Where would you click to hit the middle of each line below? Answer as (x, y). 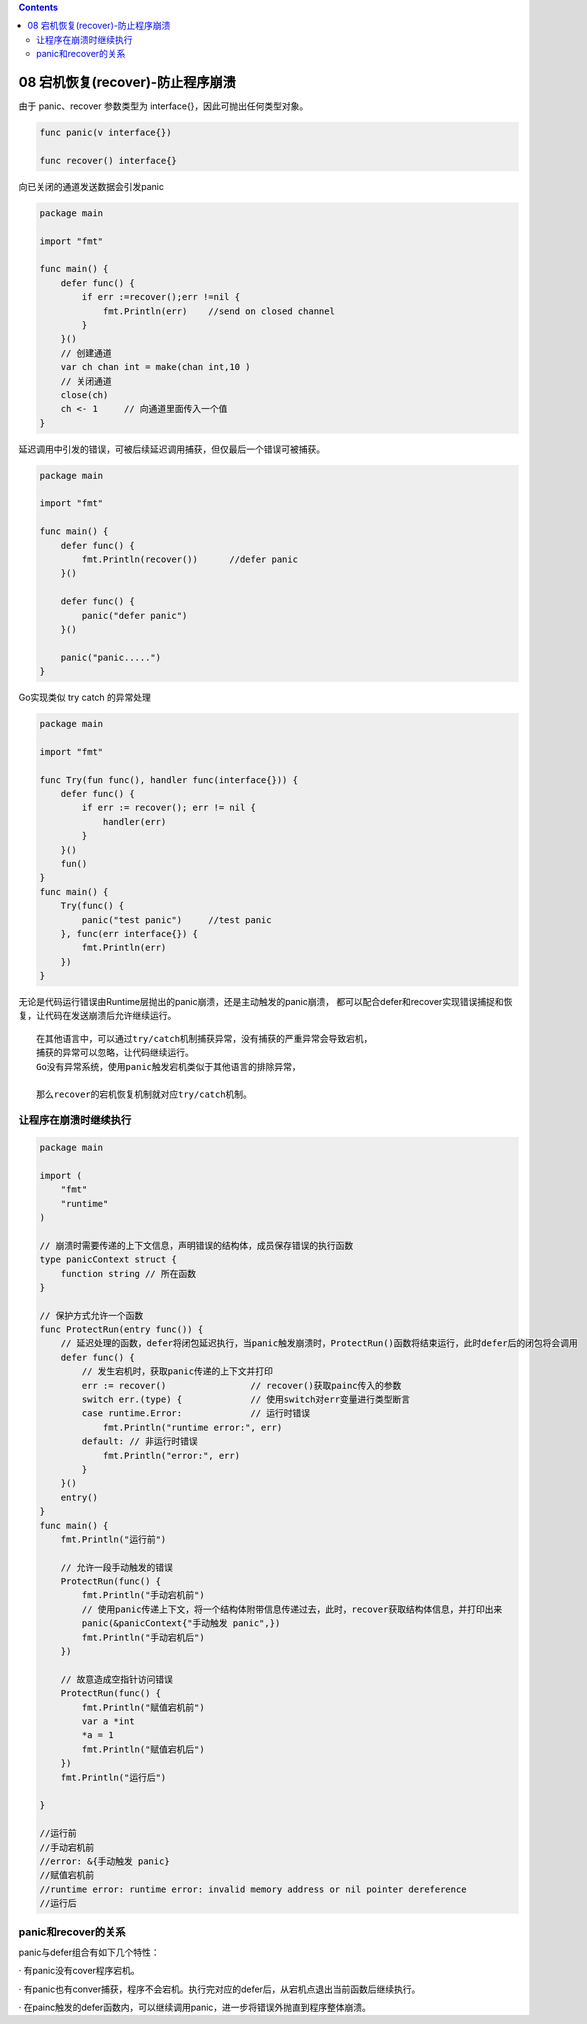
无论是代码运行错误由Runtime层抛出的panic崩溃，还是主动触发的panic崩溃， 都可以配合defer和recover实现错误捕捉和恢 (265, 1002)
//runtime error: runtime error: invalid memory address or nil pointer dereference (253, 1889)
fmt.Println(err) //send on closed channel (218, 311)
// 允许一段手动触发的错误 (117, 1567)
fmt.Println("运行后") (113, 1777)
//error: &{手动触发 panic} (104, 1861)
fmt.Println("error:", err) (171, 1455)
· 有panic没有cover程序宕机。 (79, 1971)
